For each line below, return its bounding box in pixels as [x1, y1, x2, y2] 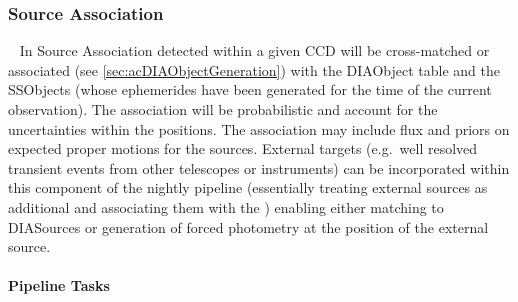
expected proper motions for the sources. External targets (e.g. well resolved [8, 138, 478, 159]
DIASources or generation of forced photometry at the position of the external [8, 216, 489, 237]
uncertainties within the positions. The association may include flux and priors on [8, 118, 510, 139]
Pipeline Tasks [8, 275, 110, 296]
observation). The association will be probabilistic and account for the [8, 99, 438, 119]
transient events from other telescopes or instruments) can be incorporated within [8, 157, 510, 178]
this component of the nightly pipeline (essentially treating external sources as [8, 177, 488, 198]
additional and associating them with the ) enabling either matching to [8, 196, 444, 217]
